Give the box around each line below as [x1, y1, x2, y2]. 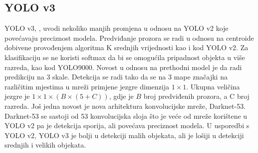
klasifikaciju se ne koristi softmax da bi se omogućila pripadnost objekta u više [4, 52, 245, 62]
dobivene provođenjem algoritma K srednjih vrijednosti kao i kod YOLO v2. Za [4, 42, 249, 53]
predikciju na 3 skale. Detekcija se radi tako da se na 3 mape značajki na [4, 72, 228, 82]
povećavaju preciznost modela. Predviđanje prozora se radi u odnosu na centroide [4, 32, 254, 43]
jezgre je [4, 91, 30, 101]
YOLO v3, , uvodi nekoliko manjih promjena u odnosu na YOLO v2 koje [4, 23, 229, 33]
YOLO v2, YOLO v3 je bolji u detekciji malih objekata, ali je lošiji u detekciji [4, 130, 244, 140]
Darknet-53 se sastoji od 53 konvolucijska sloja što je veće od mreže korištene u [4, 110, 248, 121]
